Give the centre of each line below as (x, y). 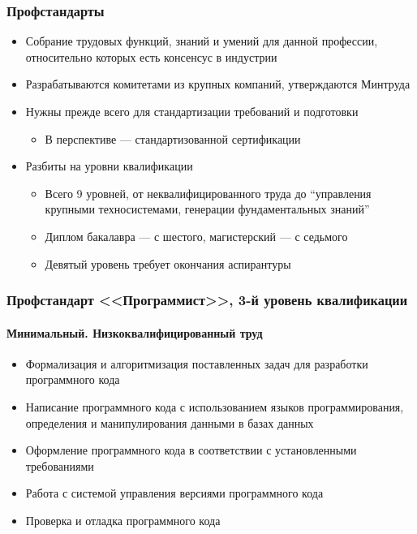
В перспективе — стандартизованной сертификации (173, 138)
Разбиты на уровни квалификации (109, 166)
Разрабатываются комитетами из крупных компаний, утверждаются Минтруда (218, 84)
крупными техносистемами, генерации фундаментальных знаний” (207, 209)
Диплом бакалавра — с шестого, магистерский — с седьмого (196, 236)
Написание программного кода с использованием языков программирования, (215, 406)
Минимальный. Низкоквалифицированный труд (135, 332)
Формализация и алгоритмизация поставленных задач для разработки (197, 363)
